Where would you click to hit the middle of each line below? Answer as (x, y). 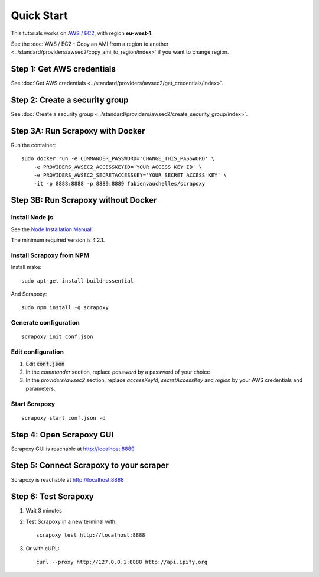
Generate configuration (45, 323)
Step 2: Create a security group (70, 100)
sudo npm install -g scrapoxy (65, 308)
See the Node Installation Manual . (52, 229)
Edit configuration (38, 352)
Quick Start (39, 15)
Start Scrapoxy (33, 404)
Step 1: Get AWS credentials (64, 69)
